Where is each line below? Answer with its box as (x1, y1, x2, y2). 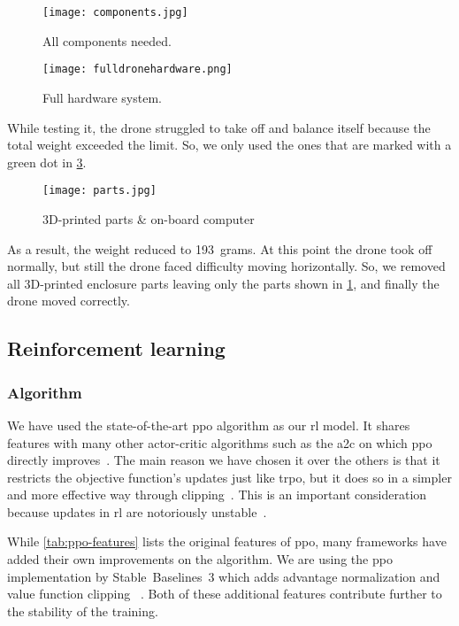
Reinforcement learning (7, 335, 226, 362)
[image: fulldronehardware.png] (42, 63, 233, 76)
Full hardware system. (42, 88, 162, 106)
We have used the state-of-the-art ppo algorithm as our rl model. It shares (7, 415, 410, 434)
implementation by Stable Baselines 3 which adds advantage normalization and (7, 567, 440, 585)
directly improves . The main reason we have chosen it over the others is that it (7, 451, 440, 469)
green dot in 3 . (7, 152, 87, 171)
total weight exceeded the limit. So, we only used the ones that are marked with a (7, 135, 452, 154)
